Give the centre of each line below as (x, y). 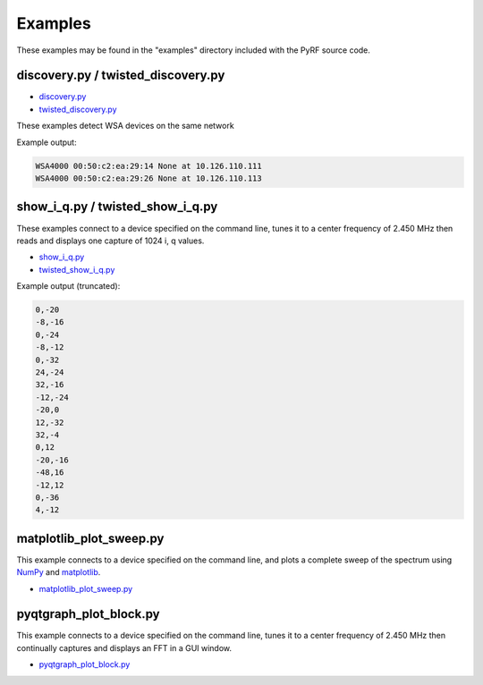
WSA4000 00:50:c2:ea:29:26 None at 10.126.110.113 (149, 178)
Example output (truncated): (68, 286)
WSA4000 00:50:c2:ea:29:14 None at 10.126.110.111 (149, 166)
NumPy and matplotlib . (59, 572)
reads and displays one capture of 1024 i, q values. (110, 241)
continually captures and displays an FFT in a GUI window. (124, 647)
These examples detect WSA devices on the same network (125, 126)
